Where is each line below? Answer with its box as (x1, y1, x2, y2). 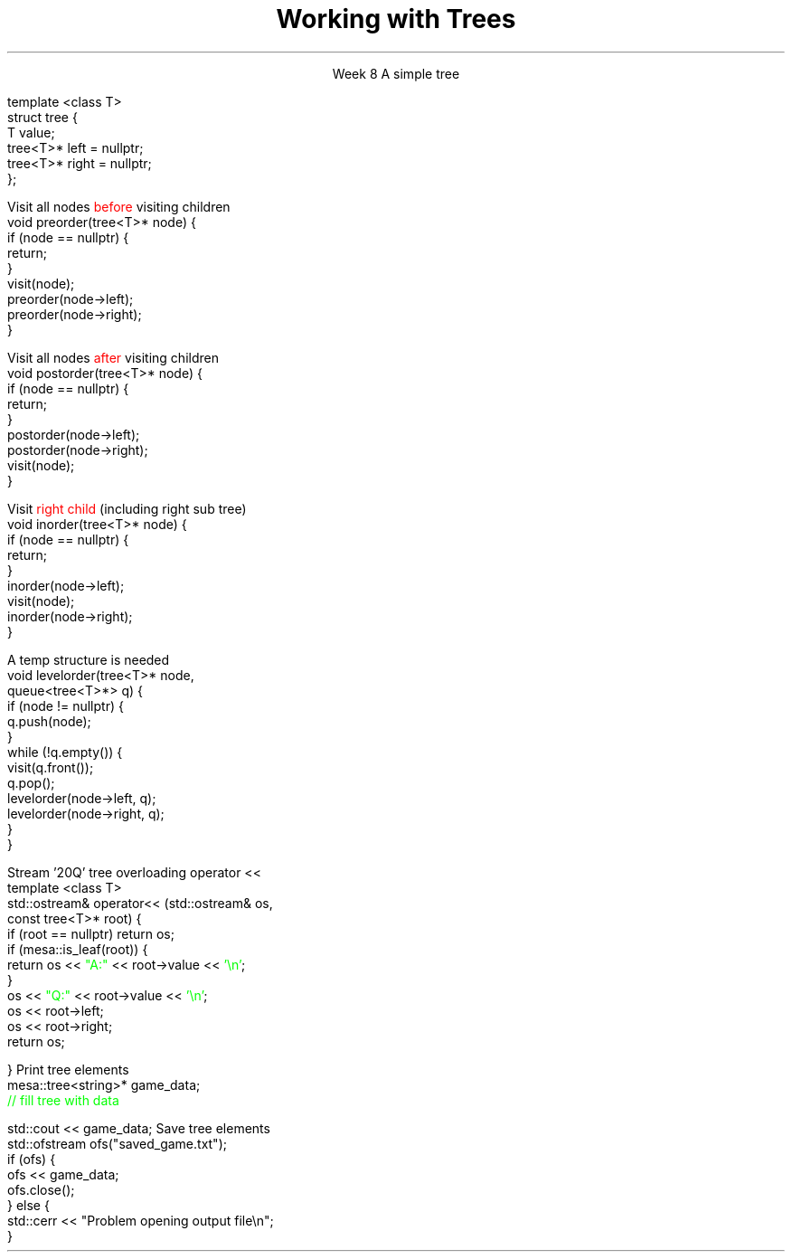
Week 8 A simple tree (332, 65, 460, 81)
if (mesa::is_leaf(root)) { (7, 941, 148, 957)
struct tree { (7, 109, 78, 125)
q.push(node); (7, 713, 91, 729)
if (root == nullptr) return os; (7, 925, 174, 942)
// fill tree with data (7, 1092, 119, 1108)
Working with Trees (276, 4, 516, 34)
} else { (7, 1197, 50, 1213)
